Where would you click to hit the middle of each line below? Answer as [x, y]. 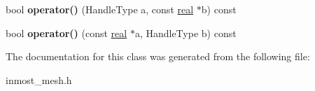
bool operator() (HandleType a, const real [100, 9]
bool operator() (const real [66, 33]
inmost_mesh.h [39, 79]
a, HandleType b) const [185, 33]
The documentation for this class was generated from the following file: [158, 56]
